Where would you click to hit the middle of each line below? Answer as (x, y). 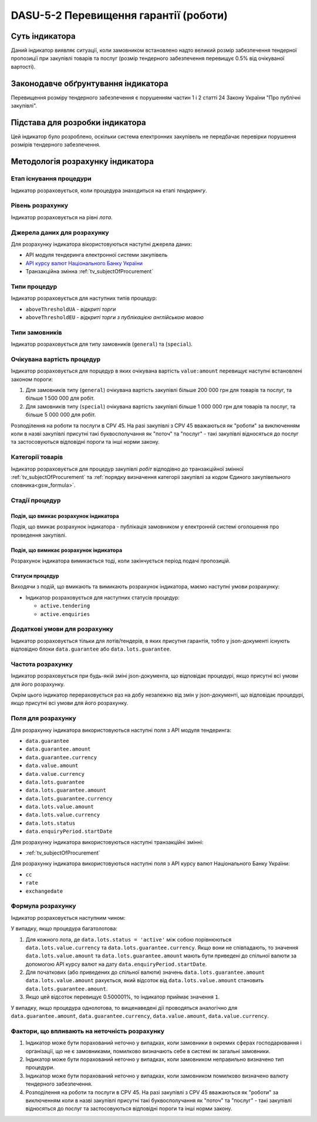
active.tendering (65, 606)
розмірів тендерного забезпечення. (56, 145)
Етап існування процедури (51, 179)
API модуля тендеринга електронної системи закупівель (97, 255)
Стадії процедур (36, 501)
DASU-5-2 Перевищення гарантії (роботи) (119, 15)
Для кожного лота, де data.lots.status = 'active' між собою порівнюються (129, 939)
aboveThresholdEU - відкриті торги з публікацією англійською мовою (114, 317)
